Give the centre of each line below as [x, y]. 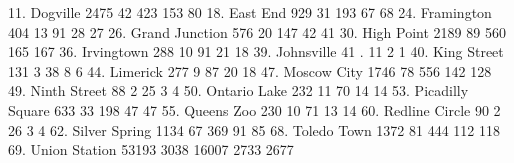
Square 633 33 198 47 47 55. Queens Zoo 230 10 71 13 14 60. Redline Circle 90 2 [254, 109]
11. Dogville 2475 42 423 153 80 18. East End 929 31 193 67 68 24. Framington [250, 12]
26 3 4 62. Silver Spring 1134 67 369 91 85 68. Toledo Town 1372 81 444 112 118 [254, 129]
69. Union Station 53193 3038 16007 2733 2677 [151, 149]
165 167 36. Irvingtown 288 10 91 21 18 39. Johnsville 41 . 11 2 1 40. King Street [256, 51]
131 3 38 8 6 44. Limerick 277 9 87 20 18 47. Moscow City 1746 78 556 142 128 [250, 70]
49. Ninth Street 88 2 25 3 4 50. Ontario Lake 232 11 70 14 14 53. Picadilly [238, 90]
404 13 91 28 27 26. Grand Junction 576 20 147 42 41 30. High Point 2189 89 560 [257, 31]
